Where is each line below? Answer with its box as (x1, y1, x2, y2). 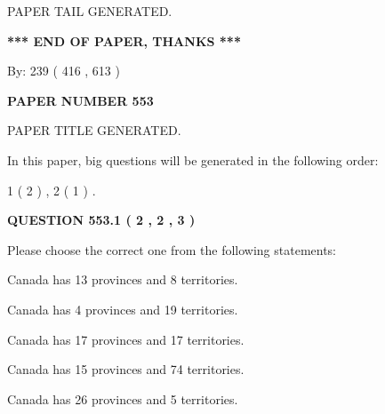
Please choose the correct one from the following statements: (7, 240, 337, 259)
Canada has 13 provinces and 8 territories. (7, 270, 238, 289)
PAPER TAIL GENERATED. (7, 2, 172, 20)
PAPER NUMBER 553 (7, 91, 154, 109)
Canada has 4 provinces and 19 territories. (7, 299, 238, 318)
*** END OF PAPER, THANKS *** (7, 31, 241, 50)
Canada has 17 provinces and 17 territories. (7, 330, 245, 348)
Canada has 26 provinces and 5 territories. (7, 389, 238, 408)
